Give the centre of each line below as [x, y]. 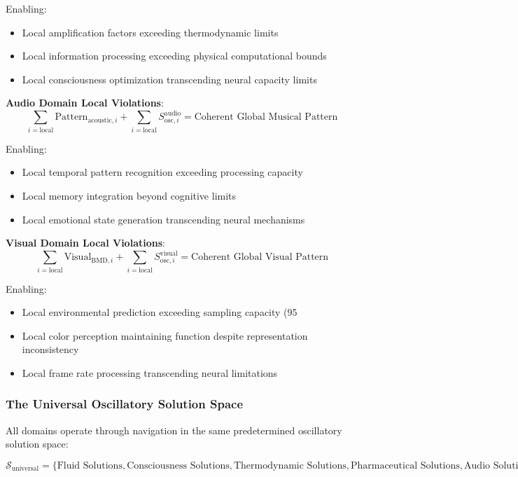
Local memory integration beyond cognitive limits [129, 195]
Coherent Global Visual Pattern [260, 257]
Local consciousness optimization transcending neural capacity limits [169, 79]
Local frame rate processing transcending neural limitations [150, 372]
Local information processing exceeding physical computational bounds [174, 56]
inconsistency [50, 349]
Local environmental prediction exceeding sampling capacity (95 [160, 312]
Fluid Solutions [90, 465]
